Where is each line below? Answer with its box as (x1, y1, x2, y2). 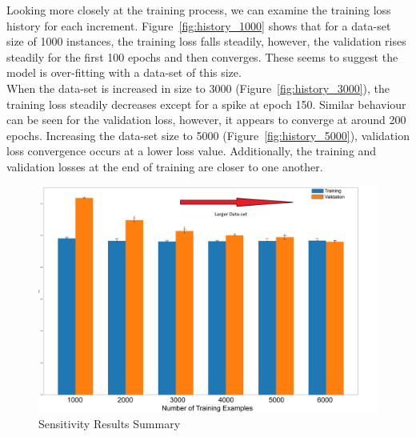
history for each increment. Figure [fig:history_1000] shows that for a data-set (6, 17, 391, 34)
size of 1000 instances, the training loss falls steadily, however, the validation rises (6, 33, 406, 50)
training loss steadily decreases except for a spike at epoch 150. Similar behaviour (6, 95, 406, 112)
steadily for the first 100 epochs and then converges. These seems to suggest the (6, 48, 398, 65)
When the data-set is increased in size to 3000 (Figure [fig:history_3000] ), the (6, 79, 390, 96)
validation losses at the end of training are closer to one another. (6, 158, 323, 174)
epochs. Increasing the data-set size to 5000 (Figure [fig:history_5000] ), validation (6, 126, 410, 143)
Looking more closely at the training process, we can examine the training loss (6, 2, 391, 18)
